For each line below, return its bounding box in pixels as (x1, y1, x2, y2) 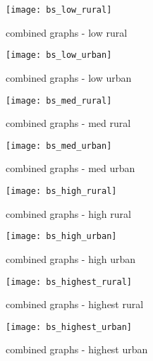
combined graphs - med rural (6, 116, 131, 130)
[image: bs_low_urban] (6, 50, 112, 61)
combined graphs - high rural (6, 206, 131, 221)
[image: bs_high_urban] (6, 231, 117, 242)
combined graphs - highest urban (6, 342, 148, 357)
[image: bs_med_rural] (6, 95, 112, 106)
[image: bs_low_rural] (6, 5, 112, 15)
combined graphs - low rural (6, 25, 128, 39)
